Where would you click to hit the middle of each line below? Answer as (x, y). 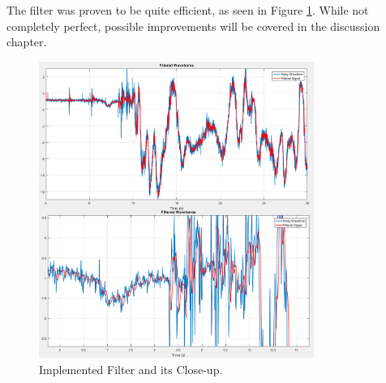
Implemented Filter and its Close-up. (131, 369)
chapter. (27, 42)
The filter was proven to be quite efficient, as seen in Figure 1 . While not (188, 10)
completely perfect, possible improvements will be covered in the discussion (193, 26)
